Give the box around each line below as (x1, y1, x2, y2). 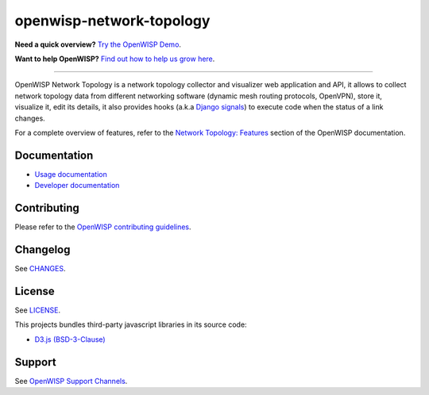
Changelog (14, 243, 71, 256)
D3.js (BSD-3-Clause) (34, 334, 106, 344)
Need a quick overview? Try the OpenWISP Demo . (14, 40, 182, 49)
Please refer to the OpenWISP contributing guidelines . (14, 222, 191, 232)
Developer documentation (34, 181, 120, 190)
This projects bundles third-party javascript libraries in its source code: (14, 320, 247, 329)
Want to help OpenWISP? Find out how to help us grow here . (14, 54, 215, 63)
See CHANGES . (14, 264, 66, 273)
